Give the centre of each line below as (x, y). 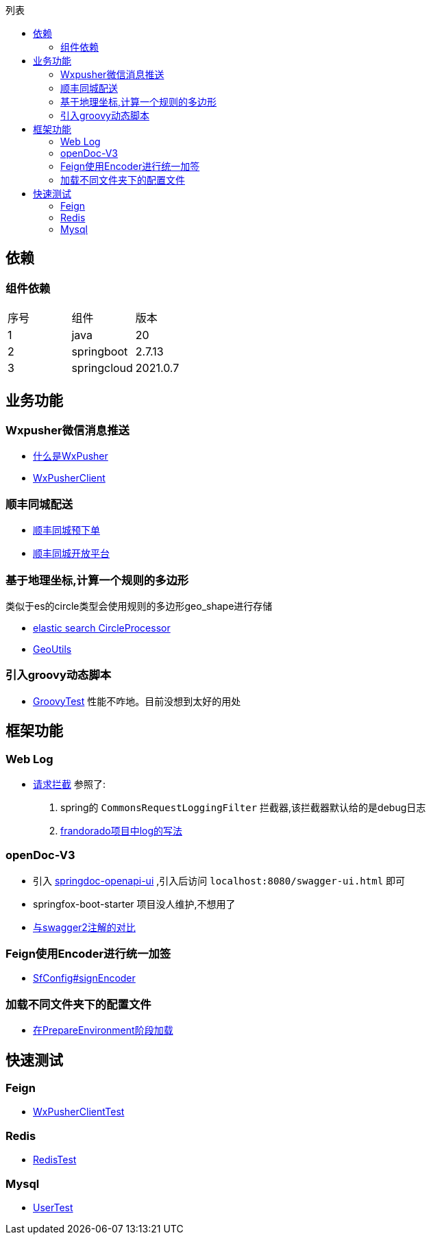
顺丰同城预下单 (66, 530)
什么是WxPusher (71, 456)
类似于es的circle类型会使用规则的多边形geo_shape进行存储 (139, 606)
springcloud (102, 368)
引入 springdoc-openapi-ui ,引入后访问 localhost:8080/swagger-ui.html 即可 (219, 880)
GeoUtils (52, 649)
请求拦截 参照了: (69, 784)
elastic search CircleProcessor (102, 628)
